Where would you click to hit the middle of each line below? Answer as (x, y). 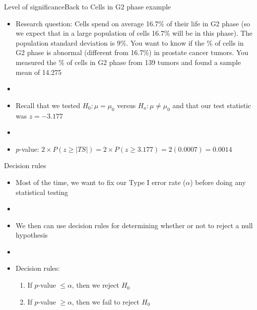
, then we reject (96, 285)
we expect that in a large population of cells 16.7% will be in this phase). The (134, 33)
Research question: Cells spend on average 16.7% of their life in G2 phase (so (133, 23)
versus (126, 105)
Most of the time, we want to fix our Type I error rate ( (101, 182)
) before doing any (218, 182)
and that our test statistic (212, 105)
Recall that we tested (48, 105)
